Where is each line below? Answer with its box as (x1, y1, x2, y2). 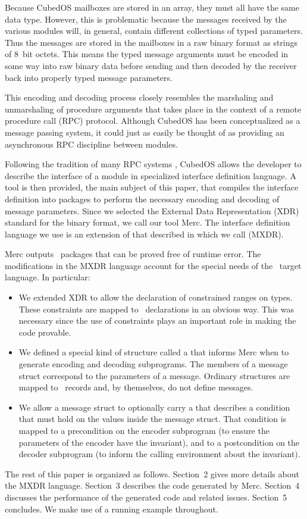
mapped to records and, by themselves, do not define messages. (18, 381, 253, 393)
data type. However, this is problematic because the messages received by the (5, 12, 287, 25)
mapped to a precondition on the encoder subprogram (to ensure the (18, 424, 270, 436)
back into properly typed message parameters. (5, 71, 173, 83)
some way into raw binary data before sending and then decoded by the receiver (5, 59, 297, 71)
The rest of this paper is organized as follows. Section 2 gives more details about (5, 467, 299, 480)
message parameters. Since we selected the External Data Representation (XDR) (5, 204, 299, 217)
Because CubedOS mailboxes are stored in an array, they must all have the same (5, 1, 299, 13)
